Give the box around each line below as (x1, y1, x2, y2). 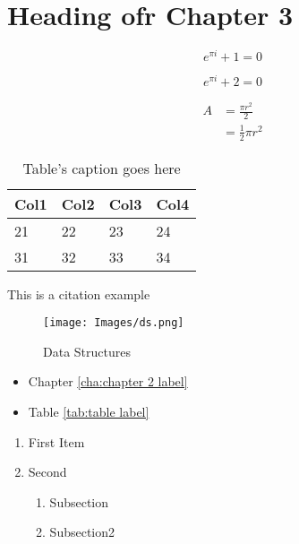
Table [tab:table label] (28, 402, 149, 421)
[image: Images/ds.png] (43, 316, 184, 330)
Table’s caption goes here (22, 157, 181, 178)
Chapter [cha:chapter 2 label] (28, 372, 188, 391)
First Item (28, 432, 85, 451)
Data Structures (43, 341, 131, 360)
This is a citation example (7, 284, 150, 303)
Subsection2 (49, 522, 115, 541)
